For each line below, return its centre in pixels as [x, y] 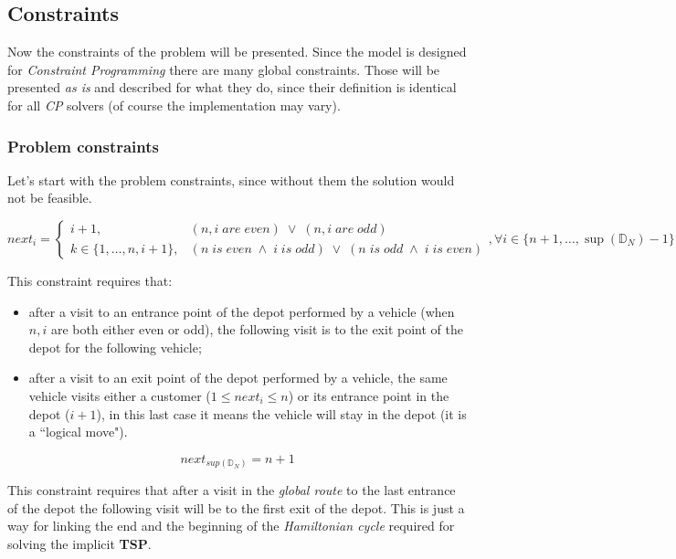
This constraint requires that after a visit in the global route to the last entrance [232, 490]
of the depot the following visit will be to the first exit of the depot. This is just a [236, 507]
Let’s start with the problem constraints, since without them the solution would [231, 179]
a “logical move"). [78, 432]
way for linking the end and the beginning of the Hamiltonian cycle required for [231, 526]
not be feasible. [50, 198]
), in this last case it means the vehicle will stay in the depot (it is [281, 413]
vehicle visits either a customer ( [120, 395]
